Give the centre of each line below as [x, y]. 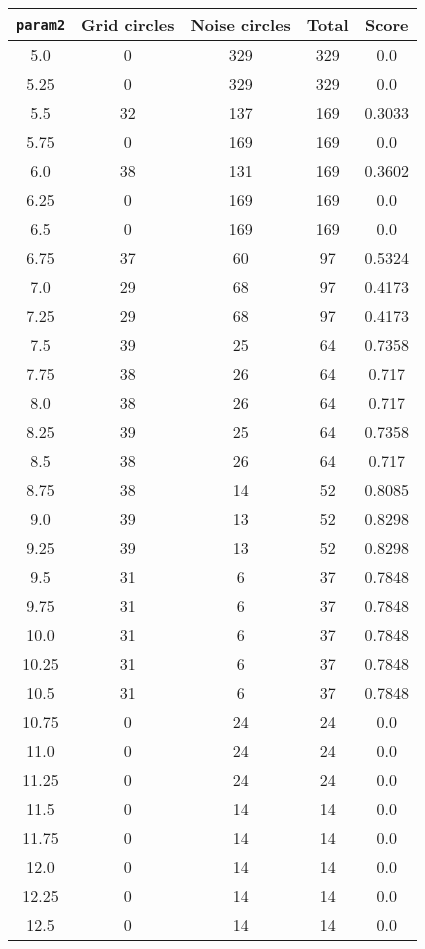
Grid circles [128, 24]
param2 [41, 24]
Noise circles [240, 24]
